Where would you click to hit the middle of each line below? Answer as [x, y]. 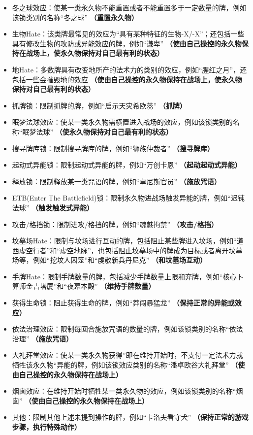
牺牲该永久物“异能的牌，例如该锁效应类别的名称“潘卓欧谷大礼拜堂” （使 [128, 365]
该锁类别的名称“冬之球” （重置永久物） [75, 17]
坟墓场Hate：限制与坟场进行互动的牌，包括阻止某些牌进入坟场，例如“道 [128, 241]
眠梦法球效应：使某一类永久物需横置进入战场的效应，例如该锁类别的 [122, 122]
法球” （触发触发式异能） [53, 207]
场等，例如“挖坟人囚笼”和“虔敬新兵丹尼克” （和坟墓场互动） [109, 260]
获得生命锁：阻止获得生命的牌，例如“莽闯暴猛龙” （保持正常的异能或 [123, 303]
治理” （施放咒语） [43, 338]
